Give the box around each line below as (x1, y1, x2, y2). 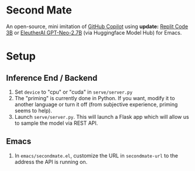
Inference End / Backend (6, 73, 98, 83)
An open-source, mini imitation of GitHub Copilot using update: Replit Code (6, 23, 189, 30)
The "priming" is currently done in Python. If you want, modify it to (14, 94, 175, 101)
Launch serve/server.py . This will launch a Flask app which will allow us (14, 113, 189, 120)
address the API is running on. (14, 158, 88, 165)
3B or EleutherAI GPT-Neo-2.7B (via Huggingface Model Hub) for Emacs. (6, 29, 182, 36)
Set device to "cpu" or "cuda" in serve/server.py (14, 88, 133, 95)
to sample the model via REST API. (14, 119, 98, 126)
